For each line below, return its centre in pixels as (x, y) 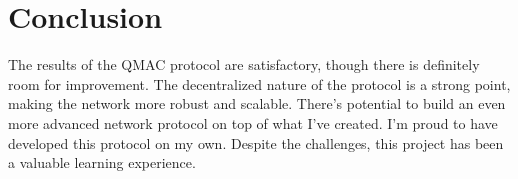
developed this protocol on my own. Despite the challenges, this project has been (256, 142)
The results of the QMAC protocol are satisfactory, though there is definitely (244, 64)
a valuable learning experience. (102, 162)
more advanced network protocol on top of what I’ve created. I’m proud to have (253, 122)
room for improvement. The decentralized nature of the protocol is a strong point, (259, 83)
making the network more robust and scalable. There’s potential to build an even (257, 103)
